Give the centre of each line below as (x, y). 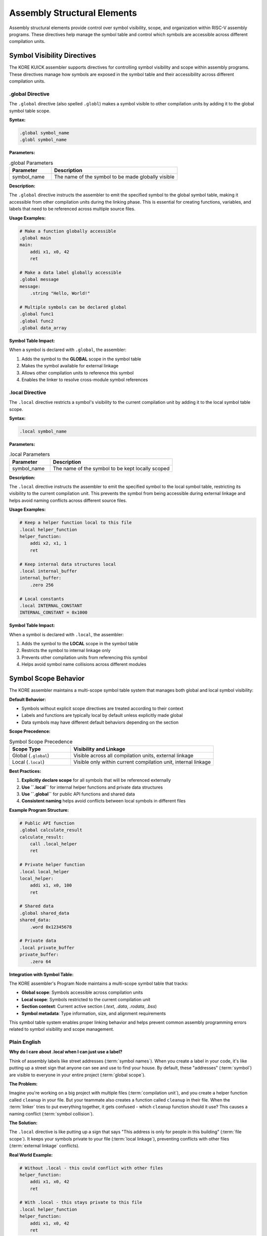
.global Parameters (31, 163)
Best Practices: (25, 771)
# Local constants (42, 599)
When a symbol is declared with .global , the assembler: (68, 350)
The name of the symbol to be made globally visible (114, 177)
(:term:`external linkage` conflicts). (44, 1146)
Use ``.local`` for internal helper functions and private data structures (92, 787)
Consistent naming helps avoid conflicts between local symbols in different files (104, 801)
